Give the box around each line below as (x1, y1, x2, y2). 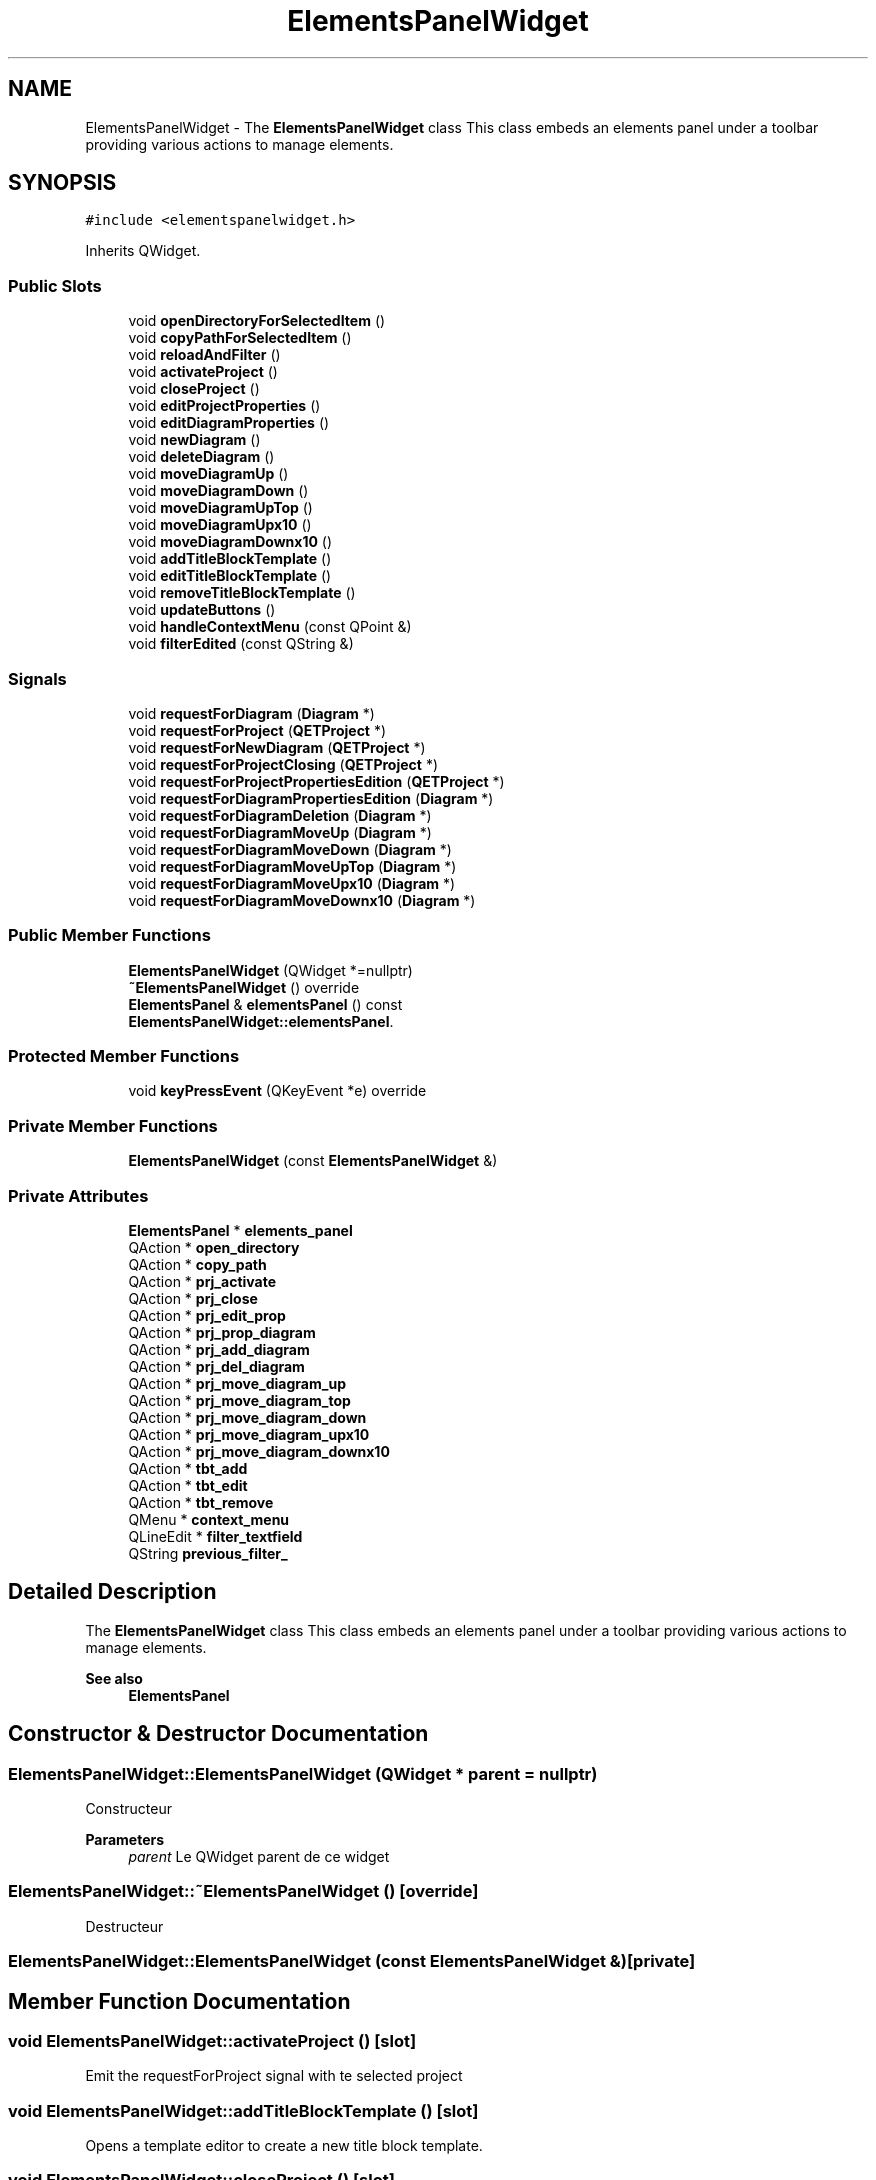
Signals (8, 668, 67, 689)
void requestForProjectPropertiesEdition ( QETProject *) (128, 772, 505, 790)
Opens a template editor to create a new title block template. (85, 2137, 483, 2155)
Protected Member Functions (8, 1046, 240, 1067)
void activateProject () (128, 363, 278, 381)
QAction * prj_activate (128, 1272, 277, 1290)
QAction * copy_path (128, 1255, 267, 1273)
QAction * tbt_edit (128, 1476, 248, 1494)
